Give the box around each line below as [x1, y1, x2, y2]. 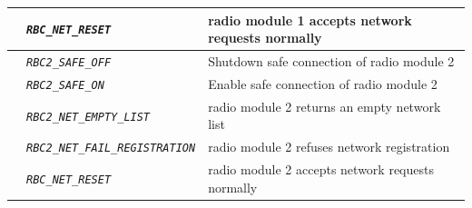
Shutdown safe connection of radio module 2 [208, 51, 455, 70]
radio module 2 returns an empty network [208, 96, 441, 115]
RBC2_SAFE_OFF [26, 55, 112, 69]
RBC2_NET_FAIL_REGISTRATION [26, 142, 196, 155]
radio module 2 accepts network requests [208, 160, 434, 179]
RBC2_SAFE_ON [26, 78, 104, 92]
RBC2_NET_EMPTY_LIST [26, 110, 151, 124]
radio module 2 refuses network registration [208, 137, 450, 156]
